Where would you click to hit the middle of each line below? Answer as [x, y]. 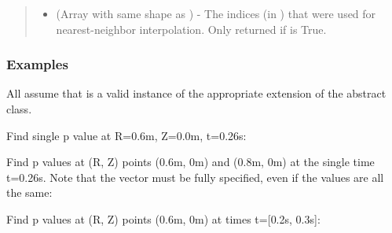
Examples [37, 64]
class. [19, 109]
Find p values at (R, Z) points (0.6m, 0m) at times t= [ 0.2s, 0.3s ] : [163, 218]
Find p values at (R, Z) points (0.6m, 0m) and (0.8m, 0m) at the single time [191, 162]
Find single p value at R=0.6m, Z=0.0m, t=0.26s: [126, 135]
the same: [29, 192]
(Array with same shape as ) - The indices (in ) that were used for [216, 13]
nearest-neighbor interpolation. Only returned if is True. [191, 29]
